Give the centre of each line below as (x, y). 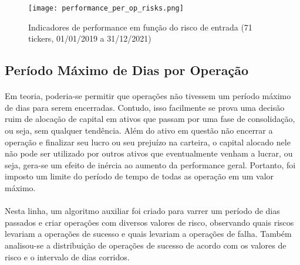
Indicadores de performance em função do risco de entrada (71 (140, 27)
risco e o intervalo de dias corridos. (67, 256)
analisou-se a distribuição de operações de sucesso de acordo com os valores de (146, 245)
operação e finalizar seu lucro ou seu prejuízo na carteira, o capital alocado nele (148, 142)
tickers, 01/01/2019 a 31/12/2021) (90, 38)
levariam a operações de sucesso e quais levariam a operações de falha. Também (148, 234)
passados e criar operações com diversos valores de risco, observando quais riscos (149, 222)
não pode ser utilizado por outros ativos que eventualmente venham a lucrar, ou (149, 153)
